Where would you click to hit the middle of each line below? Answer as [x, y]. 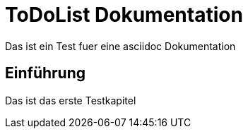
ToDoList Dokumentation [124, 15]
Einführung [45, 73]
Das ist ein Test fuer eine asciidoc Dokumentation [120, 46]
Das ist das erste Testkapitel [71, 100]
